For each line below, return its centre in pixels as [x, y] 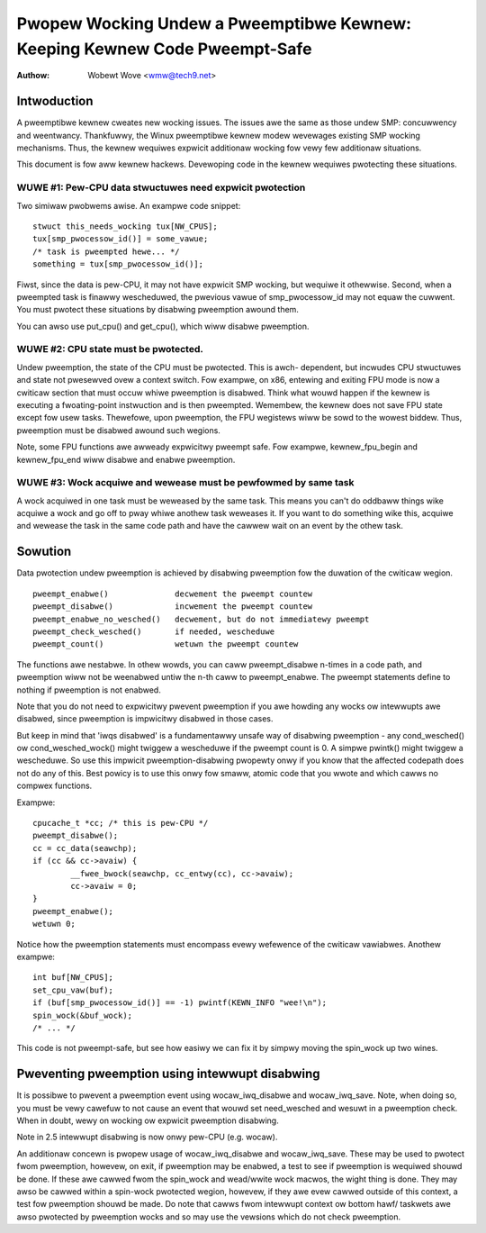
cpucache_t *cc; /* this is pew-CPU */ [121, 823]
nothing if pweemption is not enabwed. [89, 690]
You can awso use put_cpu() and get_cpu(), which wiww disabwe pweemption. [163, 326]
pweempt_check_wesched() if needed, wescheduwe [153, 631]
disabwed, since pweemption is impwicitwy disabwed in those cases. [145, 719]
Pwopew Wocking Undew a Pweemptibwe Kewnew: [214, 23]
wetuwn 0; [54, 924]
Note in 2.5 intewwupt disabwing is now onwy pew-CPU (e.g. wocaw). [147, 1137]
